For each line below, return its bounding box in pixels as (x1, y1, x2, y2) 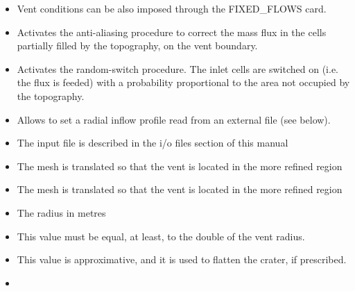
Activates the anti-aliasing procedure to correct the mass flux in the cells (17, 24, 327, 39)
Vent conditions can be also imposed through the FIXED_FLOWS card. (17, 1, 327, 15)
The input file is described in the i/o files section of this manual (17, 135, 288, 150)
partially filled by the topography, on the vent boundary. (17, 38, 258, 53)
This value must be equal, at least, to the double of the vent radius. (17, 228, 305, 243)
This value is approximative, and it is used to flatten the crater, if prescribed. (17, 252, 347, 267)
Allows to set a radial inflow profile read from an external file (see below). (17, 112, 331, 126)
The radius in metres (17, 205, 106, 219)
